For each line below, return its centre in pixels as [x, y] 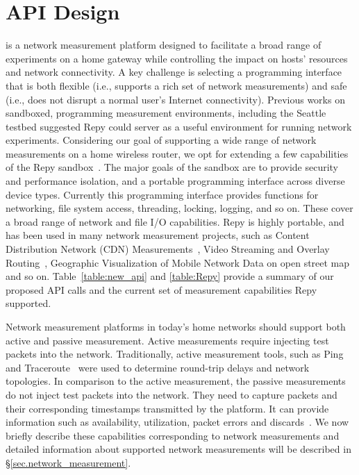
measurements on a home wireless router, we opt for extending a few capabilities [177, 153]
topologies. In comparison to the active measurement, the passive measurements [176, 381]
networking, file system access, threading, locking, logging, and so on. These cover [179, 208]
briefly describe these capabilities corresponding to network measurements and [173, 435]
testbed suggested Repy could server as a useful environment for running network [179, 126]
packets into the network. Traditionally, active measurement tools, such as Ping [175, 354]
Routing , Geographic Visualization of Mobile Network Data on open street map [178, 262]
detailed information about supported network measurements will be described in [178, 449]
